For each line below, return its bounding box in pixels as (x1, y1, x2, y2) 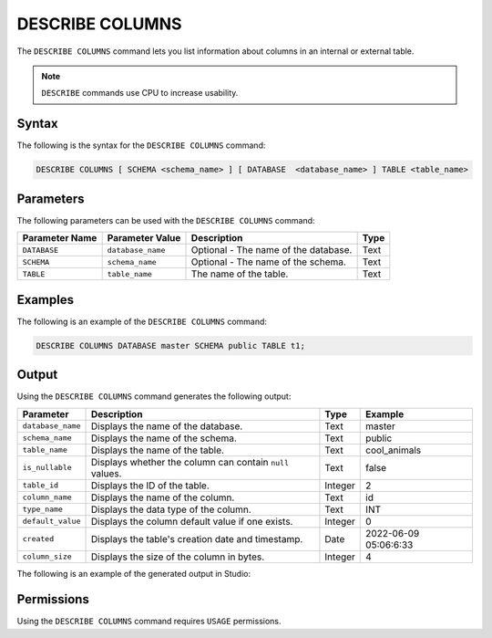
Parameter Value (107, 232, 181, 245)
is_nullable (22, 463, 72, 472)
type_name (22, 505, 64, 514)
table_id (22, 480, 59, 490)
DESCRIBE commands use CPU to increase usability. (41, 88, 239, 99)
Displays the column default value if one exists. (90, 515, 293, 528)
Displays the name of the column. (90, 491, 235, 504)
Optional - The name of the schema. (190, 256, 346, 268)
